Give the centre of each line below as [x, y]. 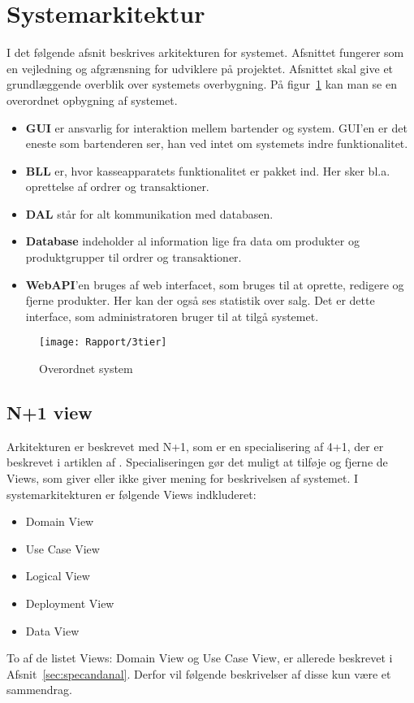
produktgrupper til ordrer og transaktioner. [134, 257]
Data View [52, 630]
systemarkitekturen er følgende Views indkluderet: [132, 494]
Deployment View [70, 603]
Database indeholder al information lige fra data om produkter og [192, 241]
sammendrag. [40, 690]
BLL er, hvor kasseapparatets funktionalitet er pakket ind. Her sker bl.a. [208, 170]
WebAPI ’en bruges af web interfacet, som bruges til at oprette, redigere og [215, 284]
